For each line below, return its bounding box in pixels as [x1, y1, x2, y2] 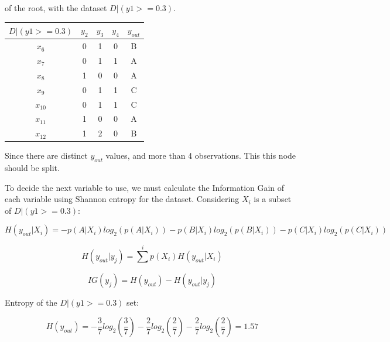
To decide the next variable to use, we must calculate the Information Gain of [5, 181, 285, 193]
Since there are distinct [5, 149, 88, 162]
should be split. [5, 162, 60, 174]
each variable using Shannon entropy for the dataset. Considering [5, 193, 240, 205]
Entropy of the [5, 296, 57, 309]
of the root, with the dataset [5, 2, 107, 13]
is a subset [254, 193, 292, 205]
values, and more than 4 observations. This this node [105, 149, 296, 162]
